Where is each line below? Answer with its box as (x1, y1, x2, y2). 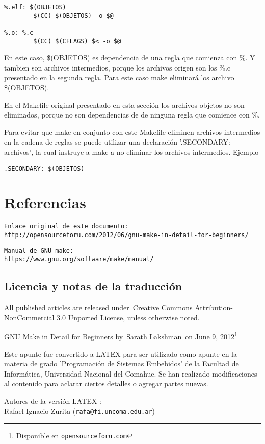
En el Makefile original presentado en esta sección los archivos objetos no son (4, 99, 245, 110)
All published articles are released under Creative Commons (4, 302, 193, 313)
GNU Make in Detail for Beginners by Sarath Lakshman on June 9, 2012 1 (4, 330, 237, 342)
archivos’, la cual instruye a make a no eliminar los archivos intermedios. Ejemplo (4, 147, 259, 157)
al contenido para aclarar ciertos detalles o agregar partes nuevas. (4, 378, 208, 389)
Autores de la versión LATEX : (4, 395, 101, 406)
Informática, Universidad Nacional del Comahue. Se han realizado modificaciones (4, 368, 257, 379)
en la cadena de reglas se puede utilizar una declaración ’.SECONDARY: (4, 136, 230, 147)
